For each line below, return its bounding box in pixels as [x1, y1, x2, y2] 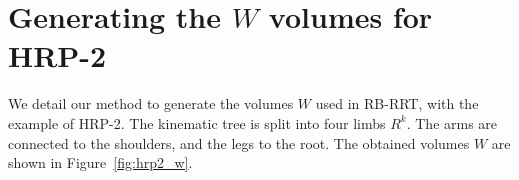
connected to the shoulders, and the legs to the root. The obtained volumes [8, 132, 470, 153]
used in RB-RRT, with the [315, 93, 479, 114]
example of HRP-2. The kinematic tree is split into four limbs [8, 112, 386, 133]
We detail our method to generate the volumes [8, 93, 294, 114]
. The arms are [406, 112, 498, 133]
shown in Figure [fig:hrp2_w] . [8, 152, 193, 173]
